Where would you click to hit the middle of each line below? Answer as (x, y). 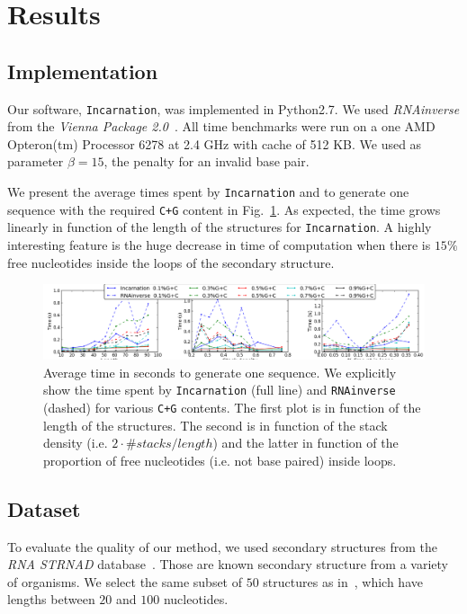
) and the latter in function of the (305, 443)
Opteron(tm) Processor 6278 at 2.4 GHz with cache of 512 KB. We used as (215, 143)
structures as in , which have (343, 581)
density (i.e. (76, 443)
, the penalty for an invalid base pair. (207, 161)
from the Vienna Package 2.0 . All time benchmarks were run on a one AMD (221, 126)
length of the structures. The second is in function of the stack (216, 425)
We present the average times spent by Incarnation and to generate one (208, 192)
